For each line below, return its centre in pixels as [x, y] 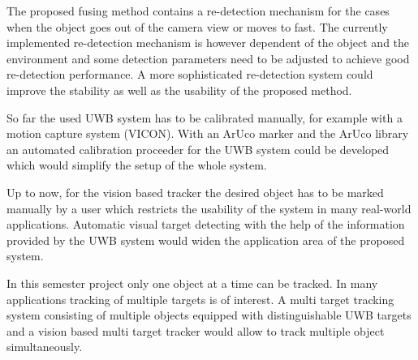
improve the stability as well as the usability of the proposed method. [179, 90]
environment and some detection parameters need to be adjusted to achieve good [208, 58]
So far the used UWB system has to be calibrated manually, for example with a [205, 117]
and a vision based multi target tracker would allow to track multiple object [196, 330]
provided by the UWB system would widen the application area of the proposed [206, 240]
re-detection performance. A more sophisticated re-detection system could [190, 74]
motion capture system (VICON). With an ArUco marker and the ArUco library [208, 133]
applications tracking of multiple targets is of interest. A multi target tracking [200, 299]
